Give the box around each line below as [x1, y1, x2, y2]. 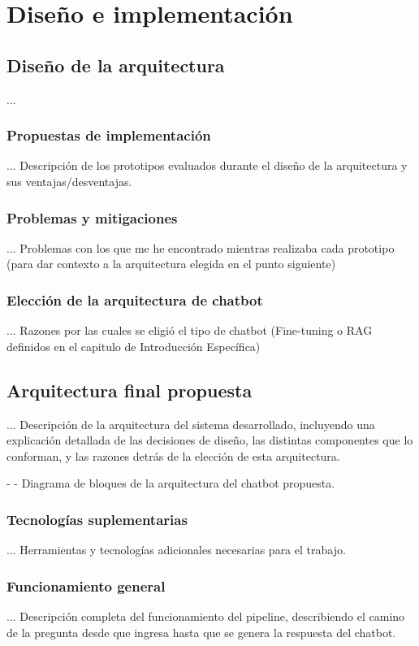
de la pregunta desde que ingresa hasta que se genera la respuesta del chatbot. [6, 623, 396, 640]
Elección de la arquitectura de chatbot [6, 289, 263, 310]
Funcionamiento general [6, 575, 166, 596]
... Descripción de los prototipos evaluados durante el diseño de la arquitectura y [6, 157, 408, 174]
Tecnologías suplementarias [6, 509, 188, 529]
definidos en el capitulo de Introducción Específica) [6, 337, 261, 354]
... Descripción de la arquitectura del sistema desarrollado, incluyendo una [6, 415, 375, 432]
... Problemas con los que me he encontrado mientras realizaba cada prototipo [6, 239, 395, 256]
